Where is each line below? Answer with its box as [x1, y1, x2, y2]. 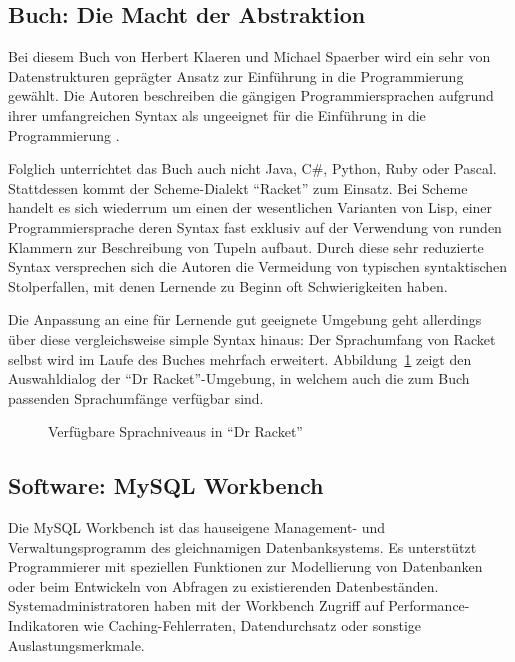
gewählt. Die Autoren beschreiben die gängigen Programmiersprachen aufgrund [8, 85, 494, 106]
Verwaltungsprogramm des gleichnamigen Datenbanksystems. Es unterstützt [8, 536, 477, 557]
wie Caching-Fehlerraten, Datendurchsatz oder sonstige [83, 615, 422, 636]
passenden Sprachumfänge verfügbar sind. [8, 387, 264, 408]
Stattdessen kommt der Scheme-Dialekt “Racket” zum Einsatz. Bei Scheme [8, 177, 468, 198]
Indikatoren [8, 615, 79, 636]
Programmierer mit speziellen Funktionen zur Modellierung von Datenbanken [8, 556, 483, 577]
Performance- [388, 595, 470, 616]
